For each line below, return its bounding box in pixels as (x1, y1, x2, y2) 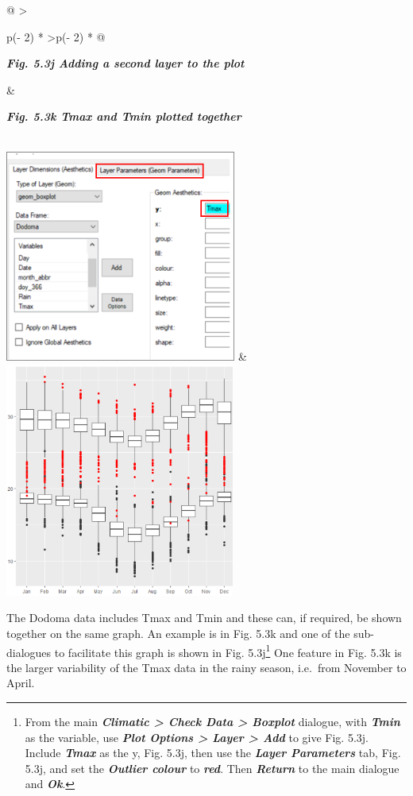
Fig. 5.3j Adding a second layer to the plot (6, 55, 245, 71)
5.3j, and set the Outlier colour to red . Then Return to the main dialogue (25, 759, 399, 776)
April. (6, 674, 35, 691)
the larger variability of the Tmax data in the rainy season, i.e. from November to (6, 659, 407, 675)
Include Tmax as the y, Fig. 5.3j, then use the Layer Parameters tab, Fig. (25, 744, 401, 761)
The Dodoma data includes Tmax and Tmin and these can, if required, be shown (6, 609, 402, 626)
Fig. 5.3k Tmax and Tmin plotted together (6, 108, 241, 125)
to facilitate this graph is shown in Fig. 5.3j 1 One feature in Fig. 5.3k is (54, 641, 402, 660)
